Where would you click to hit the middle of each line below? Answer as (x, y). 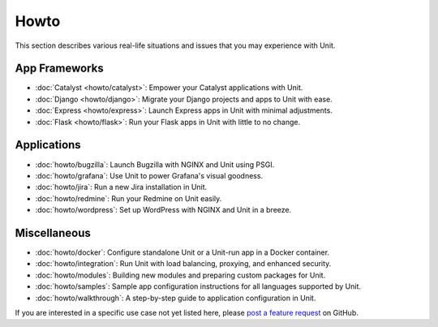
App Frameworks (60, 69)
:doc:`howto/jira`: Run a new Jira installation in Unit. (121, 187)
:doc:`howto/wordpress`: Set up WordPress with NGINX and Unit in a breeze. (163, 210)
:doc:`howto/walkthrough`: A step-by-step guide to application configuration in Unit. (176, 298)
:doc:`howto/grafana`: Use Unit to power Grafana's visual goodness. (149, 175)
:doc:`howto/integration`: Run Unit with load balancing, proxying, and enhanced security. (183, 264)
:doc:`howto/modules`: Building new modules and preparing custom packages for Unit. (180, 275)
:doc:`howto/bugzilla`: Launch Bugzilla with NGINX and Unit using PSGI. (155, 164)
